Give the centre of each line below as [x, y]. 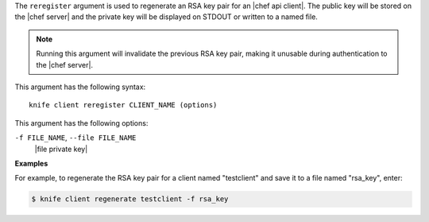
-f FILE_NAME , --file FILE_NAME [75, 138]
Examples [31, 163]
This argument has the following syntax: [80, 87]
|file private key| [61, 149]
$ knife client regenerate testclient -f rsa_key [130, 199]
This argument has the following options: [81, 123]
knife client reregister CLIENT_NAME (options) [123, 105]
